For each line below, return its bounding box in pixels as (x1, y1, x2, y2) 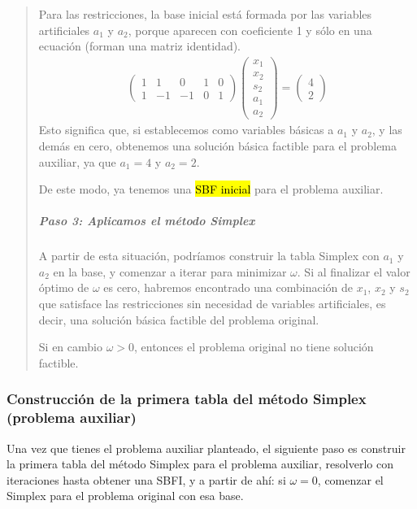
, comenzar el (317, 471, 384, 488)
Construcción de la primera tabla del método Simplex (7, 389, 367, 409)
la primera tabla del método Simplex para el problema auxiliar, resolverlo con (7, 455, 393, 472)
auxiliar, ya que (38, 153, 116, 170)
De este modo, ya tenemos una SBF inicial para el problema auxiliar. (38, 181, 384, 198)
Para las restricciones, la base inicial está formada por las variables (38, 6, 372, 22)
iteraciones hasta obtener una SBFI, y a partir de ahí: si (7, 471, 286, 488)
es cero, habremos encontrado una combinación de (103, 279, 353, 296)
